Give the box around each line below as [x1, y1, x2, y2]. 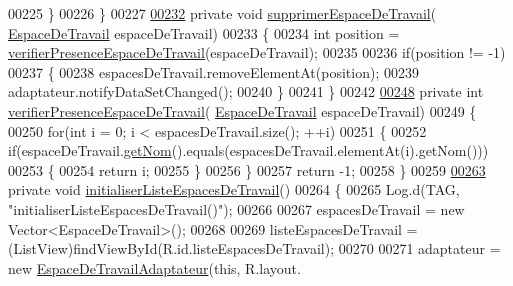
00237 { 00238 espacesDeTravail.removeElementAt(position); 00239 [8, 61, 419, 82]
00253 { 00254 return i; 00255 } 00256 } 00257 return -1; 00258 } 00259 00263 [8, 159, 486, 180]
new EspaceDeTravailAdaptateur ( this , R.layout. [8, 257, 301, 278]
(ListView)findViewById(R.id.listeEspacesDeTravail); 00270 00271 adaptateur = [8, 238, 501, 259]
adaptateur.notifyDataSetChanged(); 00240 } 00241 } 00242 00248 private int [8, 81, 484, 102]
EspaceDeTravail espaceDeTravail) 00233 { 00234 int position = [8, 22, 400, 43]
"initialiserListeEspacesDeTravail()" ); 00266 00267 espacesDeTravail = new [8, 198, 465, 219]
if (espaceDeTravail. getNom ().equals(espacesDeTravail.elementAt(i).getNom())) [8, 140, 489, 161]
